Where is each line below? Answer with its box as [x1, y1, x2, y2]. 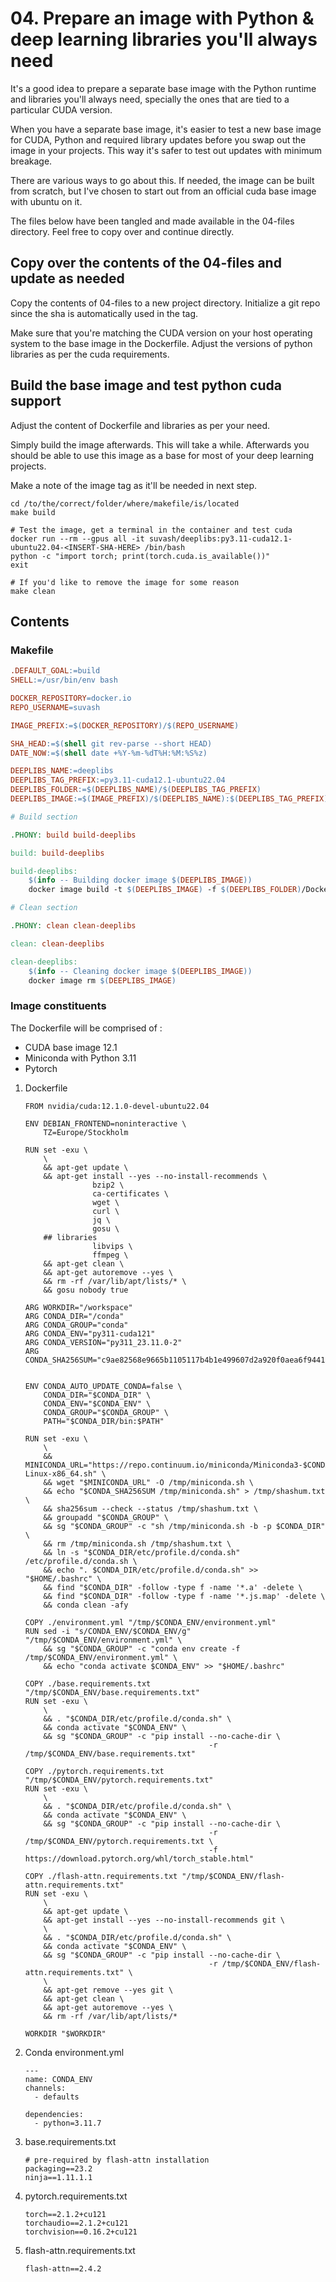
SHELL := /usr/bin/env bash [10, 675, 118, 686]
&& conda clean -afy [43, 1600, 129, 1610]
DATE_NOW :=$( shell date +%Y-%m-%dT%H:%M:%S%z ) [10, 748, 208, 758]
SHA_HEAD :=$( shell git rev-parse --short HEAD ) [10, 738, 213, 749]
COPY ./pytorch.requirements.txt [24, 1766, 165, 1776]
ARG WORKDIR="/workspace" [24, 1302, 133, 1312]
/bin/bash [144, 542, 186, 552]
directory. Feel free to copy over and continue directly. [10, 225, 235, 237]
